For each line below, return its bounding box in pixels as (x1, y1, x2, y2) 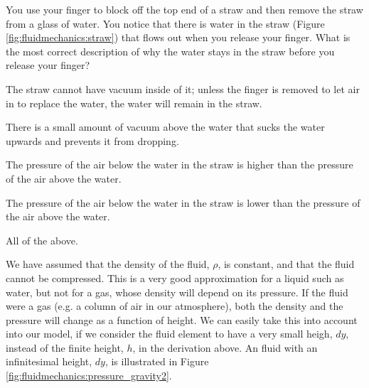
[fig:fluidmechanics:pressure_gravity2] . (6, 368, 172, 383)
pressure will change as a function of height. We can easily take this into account (6, 312, 358, 327)
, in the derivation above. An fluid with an (132, 340, 318, 355)
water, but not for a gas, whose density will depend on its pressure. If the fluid (6, 284, 348, 299)
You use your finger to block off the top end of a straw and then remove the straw (6, 2, 363, 16)
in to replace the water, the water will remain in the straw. (6, 95, 262, 110)
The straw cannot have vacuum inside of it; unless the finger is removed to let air (6, 81, 360, 96)
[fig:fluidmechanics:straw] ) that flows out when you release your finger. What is (6, 30, 351, 45)
